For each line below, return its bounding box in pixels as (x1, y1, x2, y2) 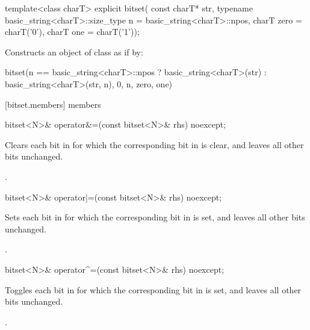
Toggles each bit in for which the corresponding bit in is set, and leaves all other (5, 283, 302, 296)
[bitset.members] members (5, 98, 101, 110)
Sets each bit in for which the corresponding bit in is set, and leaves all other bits (5, 211, 305, 223)
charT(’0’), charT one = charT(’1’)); (5, 25, 140, 38)
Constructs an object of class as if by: (5, 45, 143, 58)
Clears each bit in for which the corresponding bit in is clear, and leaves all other (5, 138, 304, 151)
